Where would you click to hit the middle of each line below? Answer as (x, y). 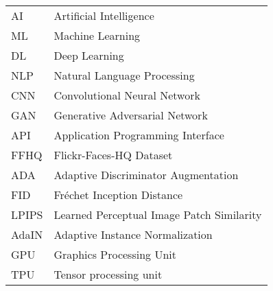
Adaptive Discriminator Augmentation (146, 175)
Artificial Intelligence (104, 15)
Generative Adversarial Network (131, 115)
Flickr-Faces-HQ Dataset (113, 155)
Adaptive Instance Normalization (133, 234)
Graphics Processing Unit (115, 254)
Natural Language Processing (124, 75)
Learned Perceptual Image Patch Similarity (158, 214)
